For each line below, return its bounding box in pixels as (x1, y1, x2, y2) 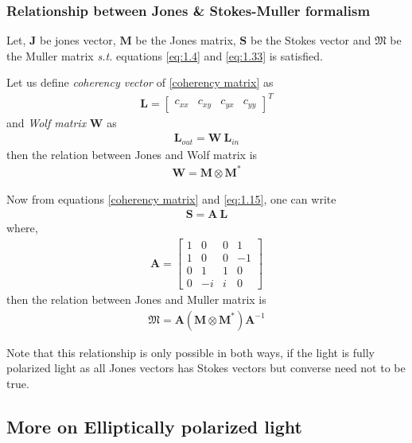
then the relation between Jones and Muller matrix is (6, 291, 266, 308)
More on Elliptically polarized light (6, 414, 302, 438)
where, (6, 220, 38, 236)
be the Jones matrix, (135, 32, 236, 49)
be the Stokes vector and (250, 32, 371, 49)
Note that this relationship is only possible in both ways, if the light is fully (6, 344, 375, 360)
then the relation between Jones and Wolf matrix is (6, 146, 258, 162)
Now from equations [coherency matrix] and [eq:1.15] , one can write (6, 190, 336, 207)
